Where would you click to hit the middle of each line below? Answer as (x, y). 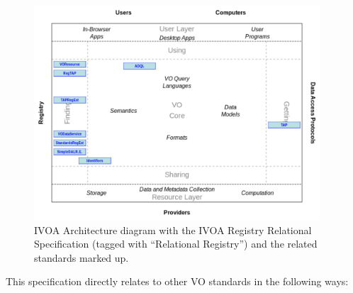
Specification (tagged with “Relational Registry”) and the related (176, 244)
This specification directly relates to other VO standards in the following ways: (177, 281)
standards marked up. (82, 257)
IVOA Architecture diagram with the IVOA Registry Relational (173, 230)
